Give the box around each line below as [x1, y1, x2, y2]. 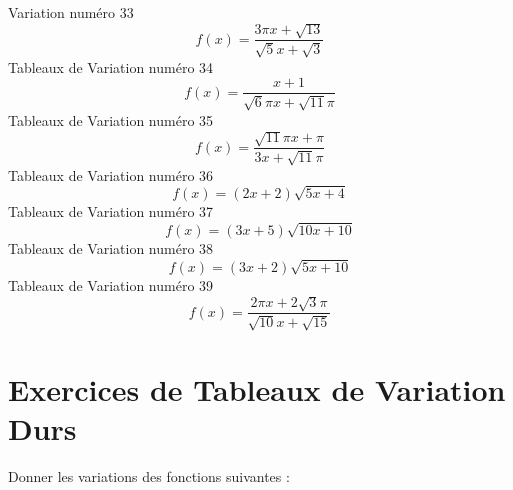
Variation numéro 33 [8, 2, 134, 22]
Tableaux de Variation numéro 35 [8, 109, 214, 130]
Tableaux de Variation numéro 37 [8, 201, 214, 222]
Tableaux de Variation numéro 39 [8, 274, 214, 295]
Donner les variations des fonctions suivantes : [8, 466, 290, 487]
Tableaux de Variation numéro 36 [8, 164, 214, 185]
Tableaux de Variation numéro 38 [8, 238, 214, 259]
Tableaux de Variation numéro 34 [8, 56, 214, 77]
